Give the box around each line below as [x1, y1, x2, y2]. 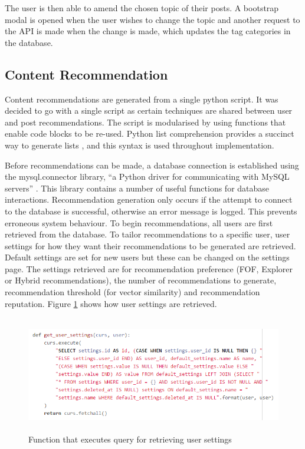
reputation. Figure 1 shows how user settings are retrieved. [5, 297, 217, 309]
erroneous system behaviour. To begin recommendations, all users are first [5, 216, 273, 229]
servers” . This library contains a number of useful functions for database [5, 181, 270, 194]
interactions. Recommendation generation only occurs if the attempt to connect [5, 193, 293, 206]
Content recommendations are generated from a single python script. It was [5, 93, 278, 105]
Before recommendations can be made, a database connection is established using [5, 159, 299, 171]
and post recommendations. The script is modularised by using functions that [5, 115, 286, 128]
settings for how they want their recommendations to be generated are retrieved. [5, 239, 296, 252]
